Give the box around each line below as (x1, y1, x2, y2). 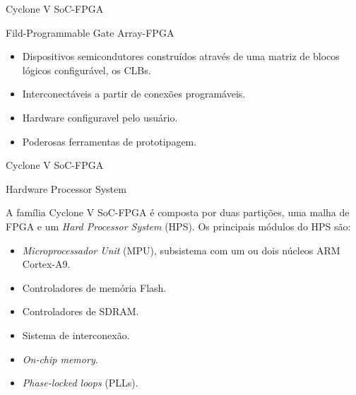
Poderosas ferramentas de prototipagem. (22, 134, 197, 148)
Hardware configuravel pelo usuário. (22, 110, 178, 124)
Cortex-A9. (22, 257, 71, 271)
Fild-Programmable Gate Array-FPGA (6, 25, 174, 40)
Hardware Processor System (6, 181, 126, 196)
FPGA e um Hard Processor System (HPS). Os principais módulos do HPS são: (6, 218, 351, 233)
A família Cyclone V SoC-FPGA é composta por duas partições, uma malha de (6, 205, 350, 220)
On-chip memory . (22, 351, 98, 366)
